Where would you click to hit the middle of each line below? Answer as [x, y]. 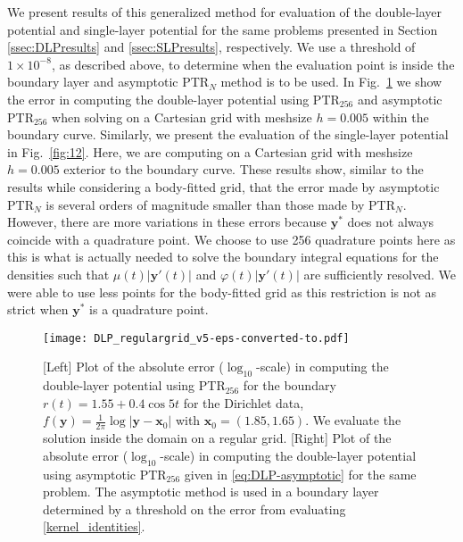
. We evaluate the [353, 420]
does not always [391, 222]
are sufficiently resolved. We [380, 274]
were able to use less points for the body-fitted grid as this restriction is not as [222, 292]
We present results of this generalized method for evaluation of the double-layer [225, 12]
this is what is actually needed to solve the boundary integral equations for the [223, 257]
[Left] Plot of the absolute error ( [133, 367]
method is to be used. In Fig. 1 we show [331, 82]
